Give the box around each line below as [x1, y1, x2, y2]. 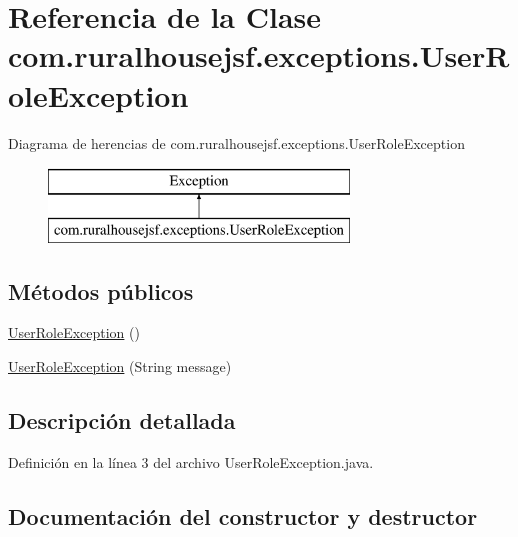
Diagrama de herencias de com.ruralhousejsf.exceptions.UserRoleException [8, 132, 465, 153]
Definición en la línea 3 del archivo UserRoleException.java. [8, 451, 374, 472]
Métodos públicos [8, 275, 194, 306]
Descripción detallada [8, 405, 236, 436]
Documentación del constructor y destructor [8, 500, 478, 531]
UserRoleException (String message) [8, 356, 232, 377]
